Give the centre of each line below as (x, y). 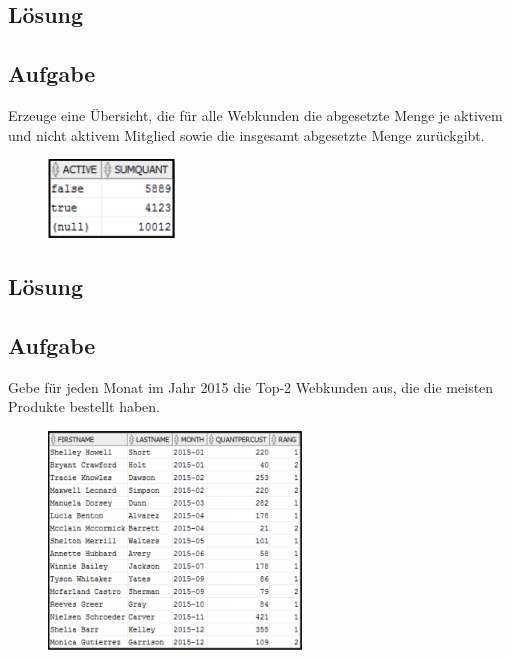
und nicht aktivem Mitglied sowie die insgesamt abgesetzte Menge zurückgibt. (246, 134)
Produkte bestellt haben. (84, 406)
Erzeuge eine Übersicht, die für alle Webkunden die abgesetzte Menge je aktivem (255, 114)
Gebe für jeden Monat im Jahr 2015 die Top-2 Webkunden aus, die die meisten (251, 386)
